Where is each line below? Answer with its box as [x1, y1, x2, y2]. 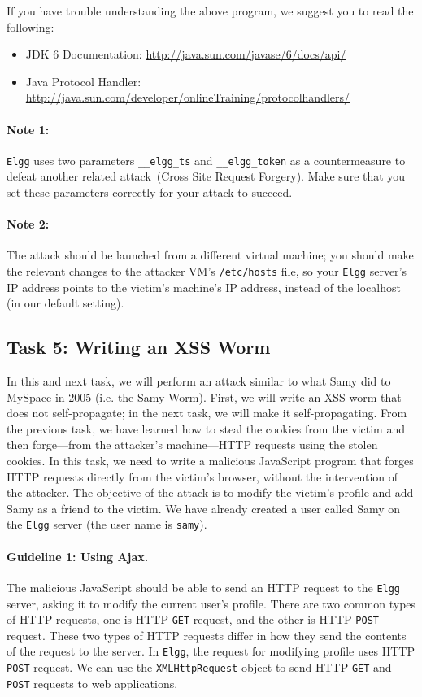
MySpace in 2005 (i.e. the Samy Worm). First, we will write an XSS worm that [7, 388, 402, 405]
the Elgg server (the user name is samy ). [7, 516, 207, 533]
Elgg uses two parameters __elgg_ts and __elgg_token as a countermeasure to [7, 151, 406, 168]
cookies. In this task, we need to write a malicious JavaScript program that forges [7, 452, 414, 469]
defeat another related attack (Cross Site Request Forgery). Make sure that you [7, 168, 406, 185]
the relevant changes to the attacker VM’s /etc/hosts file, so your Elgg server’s [7, 263, 407, 279]
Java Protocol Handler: [25, 72, 141, 89]
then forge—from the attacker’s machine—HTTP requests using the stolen [7, 436, 378, 453]
